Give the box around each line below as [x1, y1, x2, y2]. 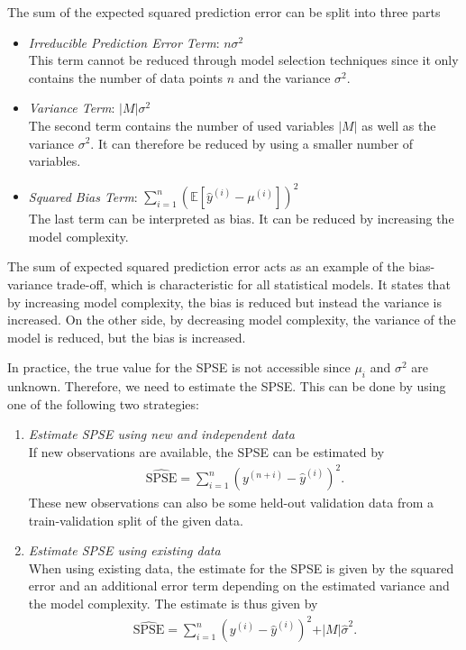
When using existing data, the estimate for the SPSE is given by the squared [28, 558, 454, 577]
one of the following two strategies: [7, 394, 199, 413]
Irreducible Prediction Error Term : [28, 32, 220, 51]
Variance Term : [28, 98, 115, 117]
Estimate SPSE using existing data [28, 541, 221, 560]
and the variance [238, 68, 331, 87]
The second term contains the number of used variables [28, 115, 334, 134]
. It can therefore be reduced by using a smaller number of [90, 133, 414, 152]
